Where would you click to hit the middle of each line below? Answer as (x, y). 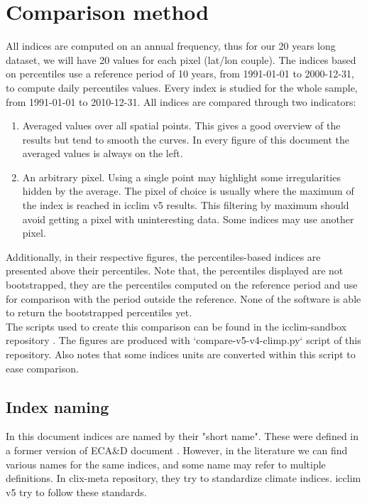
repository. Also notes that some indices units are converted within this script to (181, 354)
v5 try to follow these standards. (76, 492)
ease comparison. (42, 368)
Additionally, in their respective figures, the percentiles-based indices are (163, 256)
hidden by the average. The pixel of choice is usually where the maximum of (188, 191)
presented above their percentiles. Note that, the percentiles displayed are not (175, 270)
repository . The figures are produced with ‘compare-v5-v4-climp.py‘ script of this (183, 340)
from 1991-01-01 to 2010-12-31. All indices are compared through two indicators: (181, 101)
